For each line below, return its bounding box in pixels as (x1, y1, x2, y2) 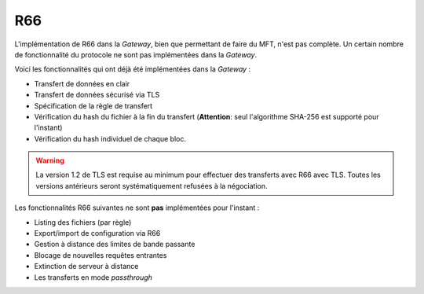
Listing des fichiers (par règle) (34, 217, 132, 227)
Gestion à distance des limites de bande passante (34, 240, 196, 249)
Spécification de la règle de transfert (34, 101, 153, 110)
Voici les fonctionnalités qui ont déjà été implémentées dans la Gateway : (14, 64, 251, 74)
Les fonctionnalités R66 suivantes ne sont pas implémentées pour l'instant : (14, 203, 260, 212)
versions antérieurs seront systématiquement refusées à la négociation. (35, 181, 268, 190)
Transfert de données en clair (34, 79, 130, 88)
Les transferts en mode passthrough (34, 272, 153, 282)
